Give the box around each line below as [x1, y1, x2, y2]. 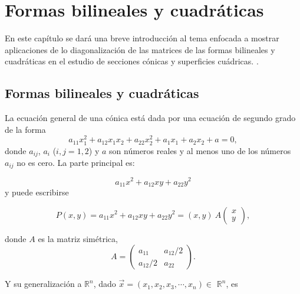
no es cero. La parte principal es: [17, 156, 135, 168]
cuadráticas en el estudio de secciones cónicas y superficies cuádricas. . [5, 55, 259, 67]
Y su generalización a [5, 277, 82, 290]
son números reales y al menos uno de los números [109, 144, 291, 156]
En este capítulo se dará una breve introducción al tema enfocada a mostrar [5, 32, 279, 44]
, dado [93, 277, 116, 290]
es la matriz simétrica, [38, 232, 118, 244]
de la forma [5, 123, 46, 135]
